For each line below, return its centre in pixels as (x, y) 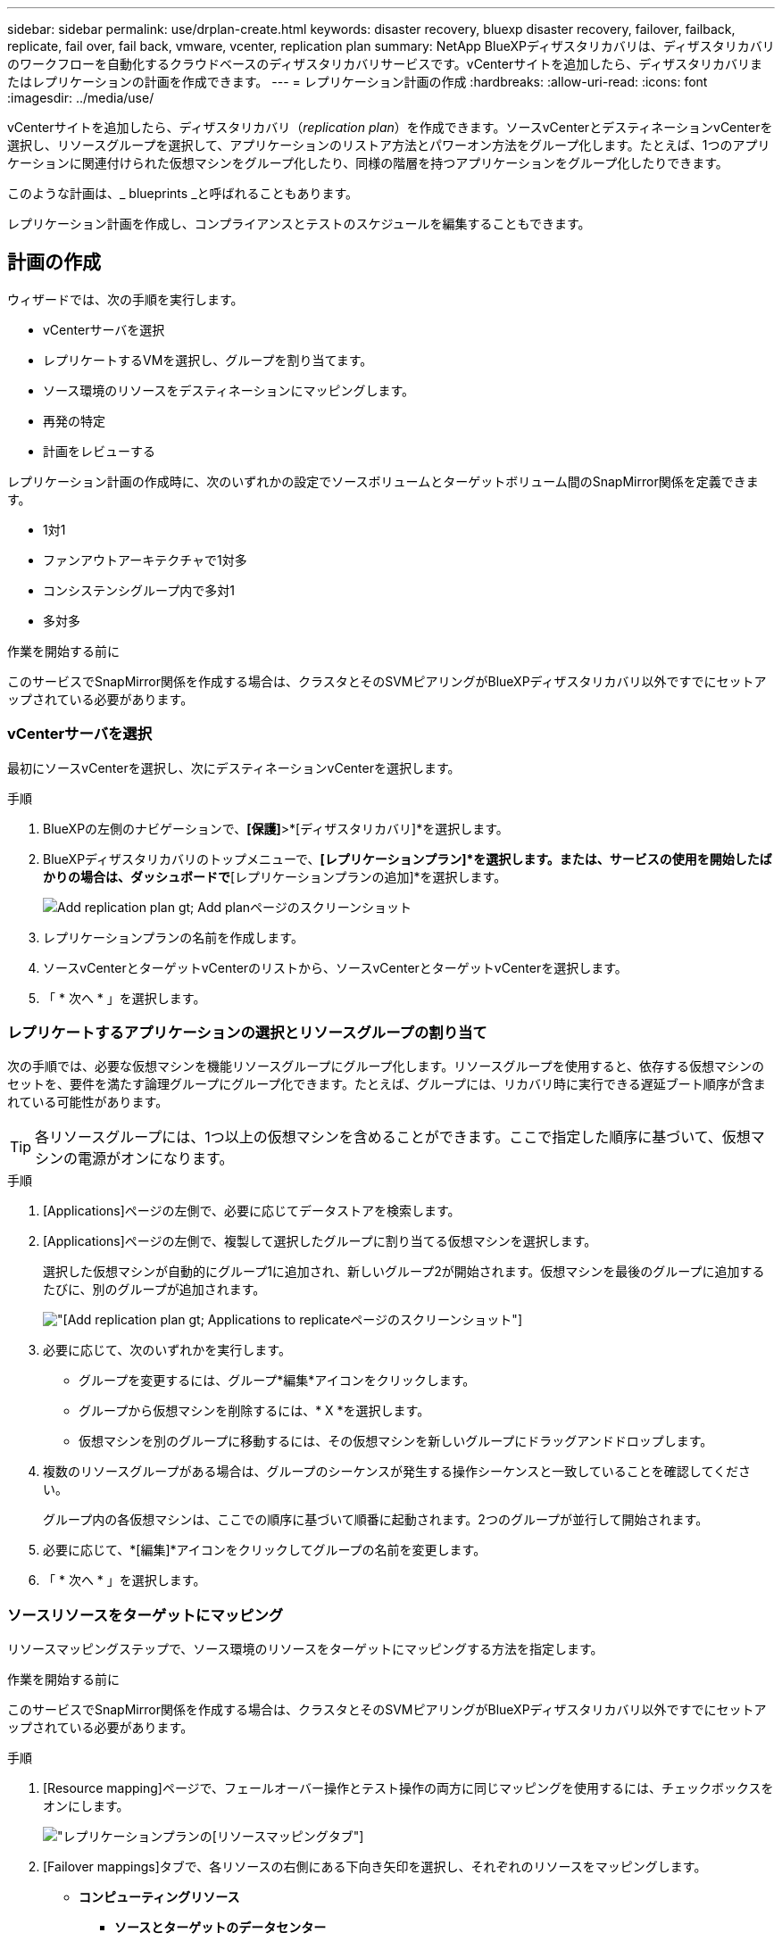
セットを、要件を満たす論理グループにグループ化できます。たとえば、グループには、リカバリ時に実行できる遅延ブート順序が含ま (387, 1084)
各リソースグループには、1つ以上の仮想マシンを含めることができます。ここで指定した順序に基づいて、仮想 (393, 1137)
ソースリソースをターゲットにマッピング (146, 1615)
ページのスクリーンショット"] (436, 1320)
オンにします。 (86, 1806)
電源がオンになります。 (156, 1159)
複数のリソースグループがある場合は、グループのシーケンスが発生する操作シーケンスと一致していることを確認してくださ (397, 1472)
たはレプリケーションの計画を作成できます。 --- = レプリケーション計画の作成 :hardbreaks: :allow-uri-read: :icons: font (358, 82)
